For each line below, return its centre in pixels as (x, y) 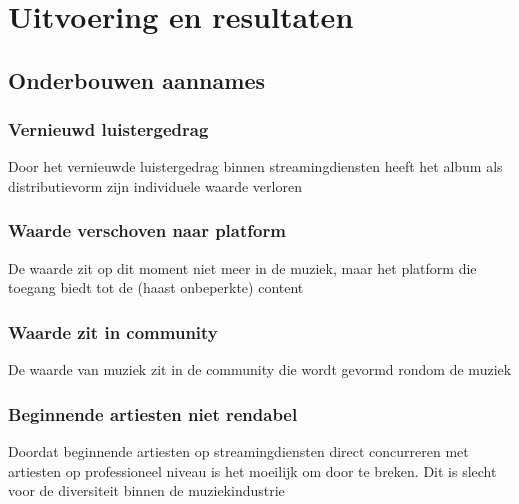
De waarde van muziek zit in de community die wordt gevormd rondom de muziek (260, 369)
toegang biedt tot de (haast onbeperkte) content (156, 287)
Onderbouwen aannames (136, 79)
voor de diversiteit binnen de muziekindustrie (146, 490)
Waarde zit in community (113, 331)
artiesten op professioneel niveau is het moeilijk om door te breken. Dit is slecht (252, 470)
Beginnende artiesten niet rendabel (153, 413)
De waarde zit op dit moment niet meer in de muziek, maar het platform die (242, 267)
